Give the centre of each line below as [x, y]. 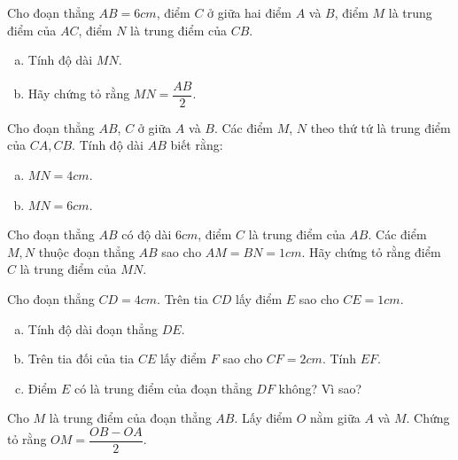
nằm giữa [335, 418]
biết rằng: [197, 145]
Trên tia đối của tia [81, 359]
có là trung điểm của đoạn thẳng [163, 388]
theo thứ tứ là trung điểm [380, 127]
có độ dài [147, 234]
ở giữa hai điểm [249, 12]
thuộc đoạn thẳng [86, 251]
